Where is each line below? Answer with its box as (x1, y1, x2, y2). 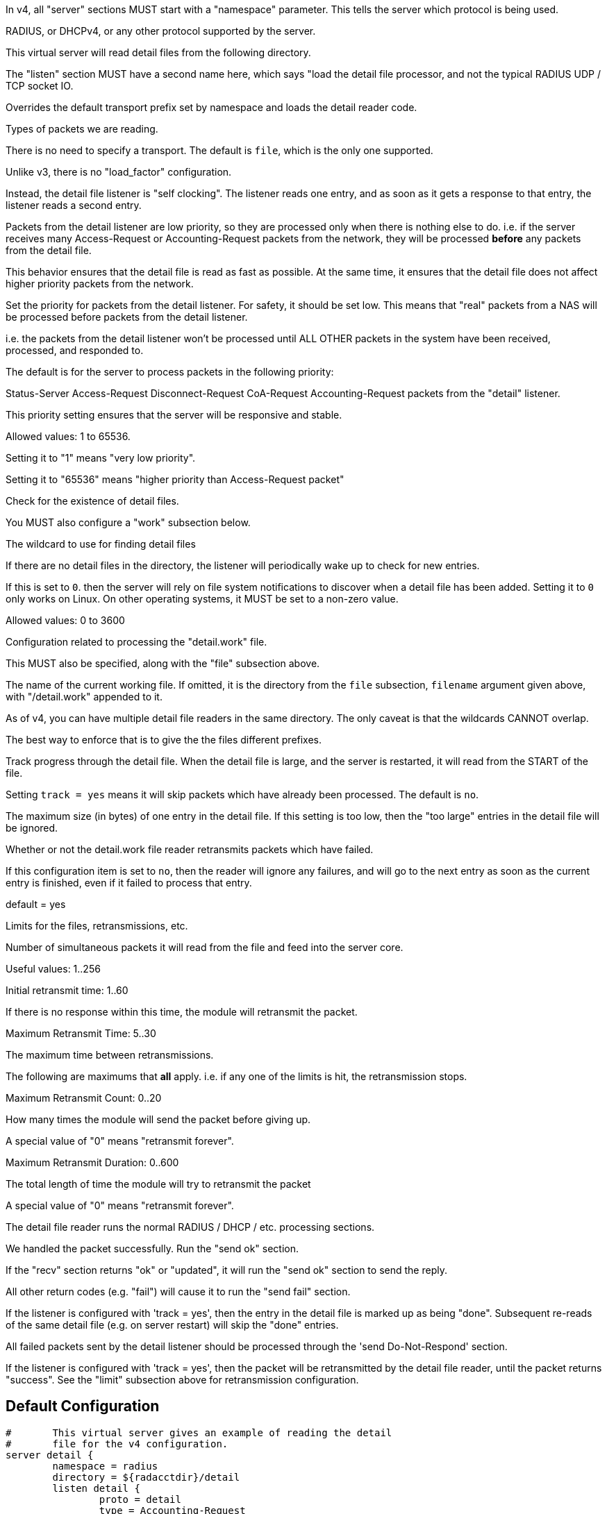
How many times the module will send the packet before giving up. (6, 1113, 311, 1125)
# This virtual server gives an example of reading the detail (6, 1427, 392, 1438)
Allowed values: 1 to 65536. (6, 430, 131, 442)
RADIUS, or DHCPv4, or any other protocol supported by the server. (6, 25, 316, 37)
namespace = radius (52, 1460, 158, 1472)
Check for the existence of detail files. (6, 495, 179, 507)
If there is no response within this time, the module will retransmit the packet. (6, 1006, 358, 1018)
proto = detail (99, 1493, 181, 1505)
